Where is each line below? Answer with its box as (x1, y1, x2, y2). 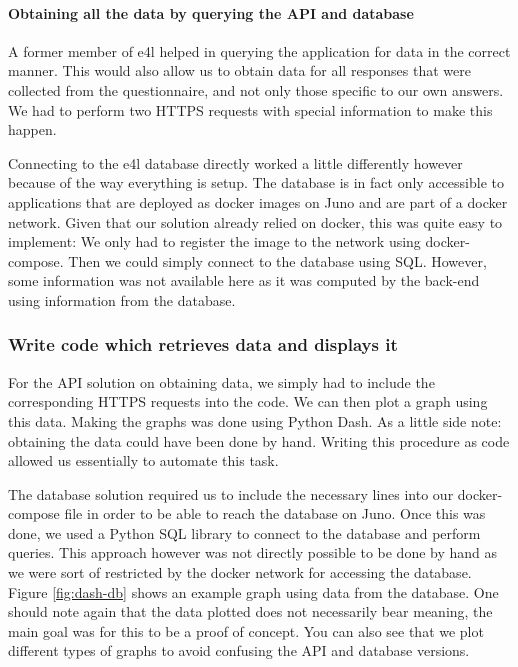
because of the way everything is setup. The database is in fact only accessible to (8, 172, 504, 193)
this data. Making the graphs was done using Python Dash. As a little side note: (8, 410, 502, 431)
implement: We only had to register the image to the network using (8, 231, 421, 252)
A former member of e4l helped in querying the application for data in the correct (8, 40, 511, 61)
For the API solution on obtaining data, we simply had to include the (8, 371, 435, 392)
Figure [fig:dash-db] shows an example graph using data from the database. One (8, 581, 499, 602)
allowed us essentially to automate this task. (8, 450, 279, 471)
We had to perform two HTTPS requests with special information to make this (8, 99, 493, 120)
